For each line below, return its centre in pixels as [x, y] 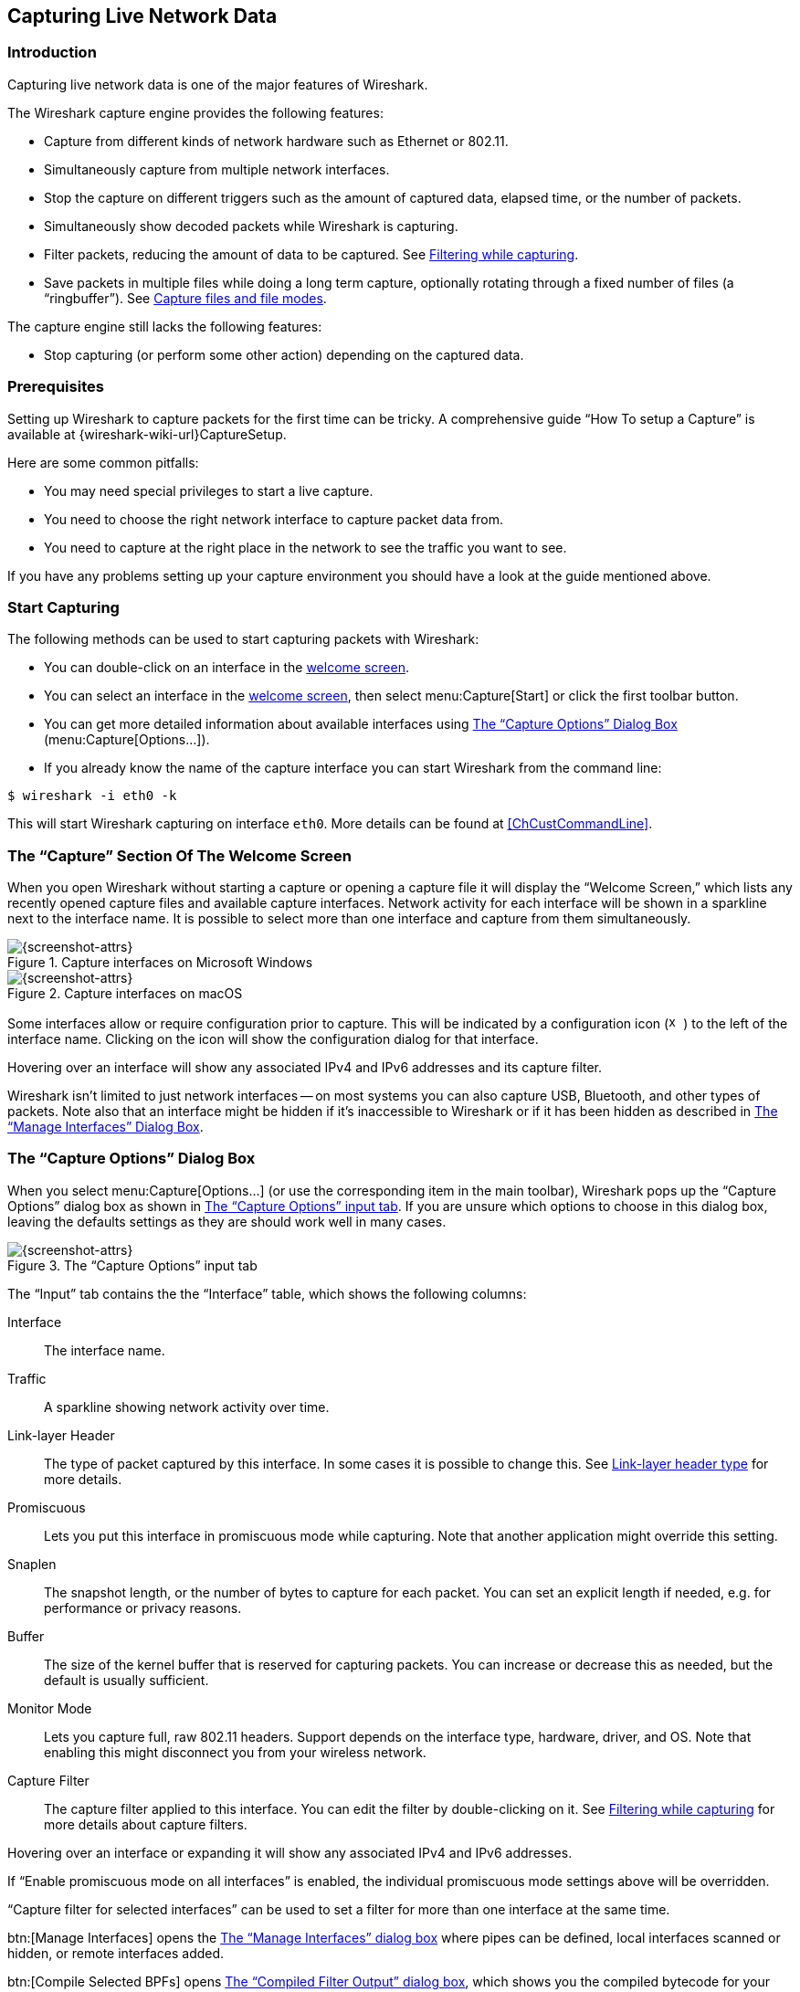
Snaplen [32, 1564]
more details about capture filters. [146, 1824]
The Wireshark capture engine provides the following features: [195, 112]
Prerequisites [56, 387]
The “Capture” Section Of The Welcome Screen [179, 855]
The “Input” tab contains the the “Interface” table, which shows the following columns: [267, 1293]
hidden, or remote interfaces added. [116, 1953]
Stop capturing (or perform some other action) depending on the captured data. [284, 354]
